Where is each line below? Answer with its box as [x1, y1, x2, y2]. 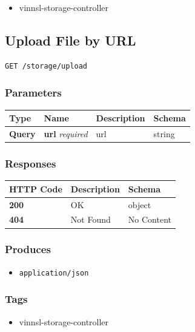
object [128, 198, 151, 211]
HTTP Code [9, 182, 62, 195]
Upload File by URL [5, 30, 136, 49]
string [153, 127, 175, 140]
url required [44, 127, 88, 140]
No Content [128, 213, 172, 226]
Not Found [70, 213, 111, 226]
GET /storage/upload [5, 61, 88, 70]
